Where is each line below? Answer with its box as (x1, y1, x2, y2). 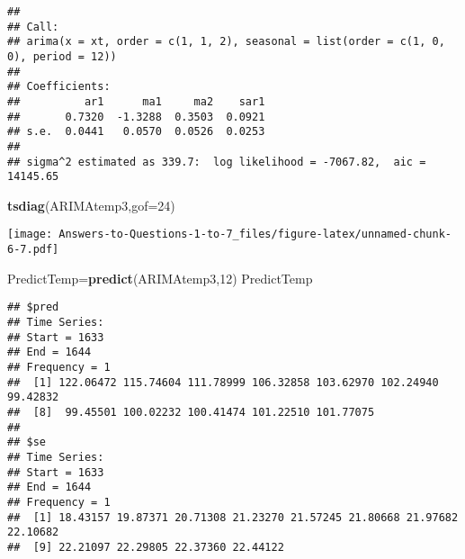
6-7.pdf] (7, 243, 59, 257)
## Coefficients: (7, 80, 111, 94)
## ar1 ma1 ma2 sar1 (7, 95, 265, 108)
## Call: (7, 20, 59, 33)
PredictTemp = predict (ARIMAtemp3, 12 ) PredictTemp (7, 268, 313, 287)
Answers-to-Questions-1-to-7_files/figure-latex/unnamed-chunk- (58, 228, 452, 241)
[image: (7, 228, 53, 241)
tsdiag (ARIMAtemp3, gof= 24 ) (7, 195, 175, 214)
